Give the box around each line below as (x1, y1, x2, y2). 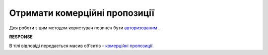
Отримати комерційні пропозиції (9, 7, 155, 18)
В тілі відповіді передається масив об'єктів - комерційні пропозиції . (9, 43, 154, 49)
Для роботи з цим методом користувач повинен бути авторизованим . (9, 25, 160, 31)
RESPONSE (9, 34, 33, 40)
